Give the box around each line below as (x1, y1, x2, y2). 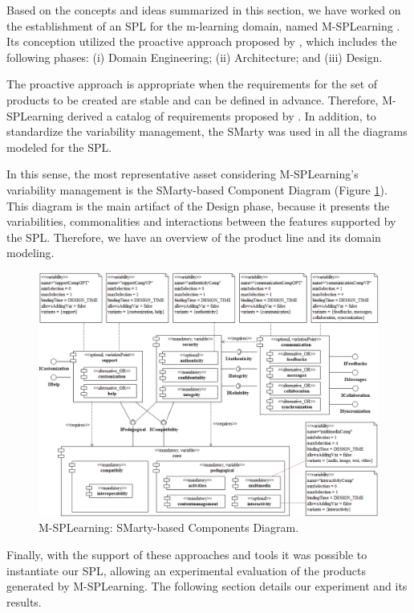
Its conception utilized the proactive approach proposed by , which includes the (6, 33, 397, 50)
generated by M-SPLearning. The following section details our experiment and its (6, 578, 408, 595)
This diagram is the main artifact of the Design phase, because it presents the (6, 197, 390, 214)
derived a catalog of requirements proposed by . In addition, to (67, 107, 376, 124)
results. (6, 593, 42, 610)
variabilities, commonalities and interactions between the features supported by (6, 213, 396, 230)
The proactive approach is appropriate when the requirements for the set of (6, 76, 378, 92)
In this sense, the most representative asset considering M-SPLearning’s (6, 166, 359, 182)
